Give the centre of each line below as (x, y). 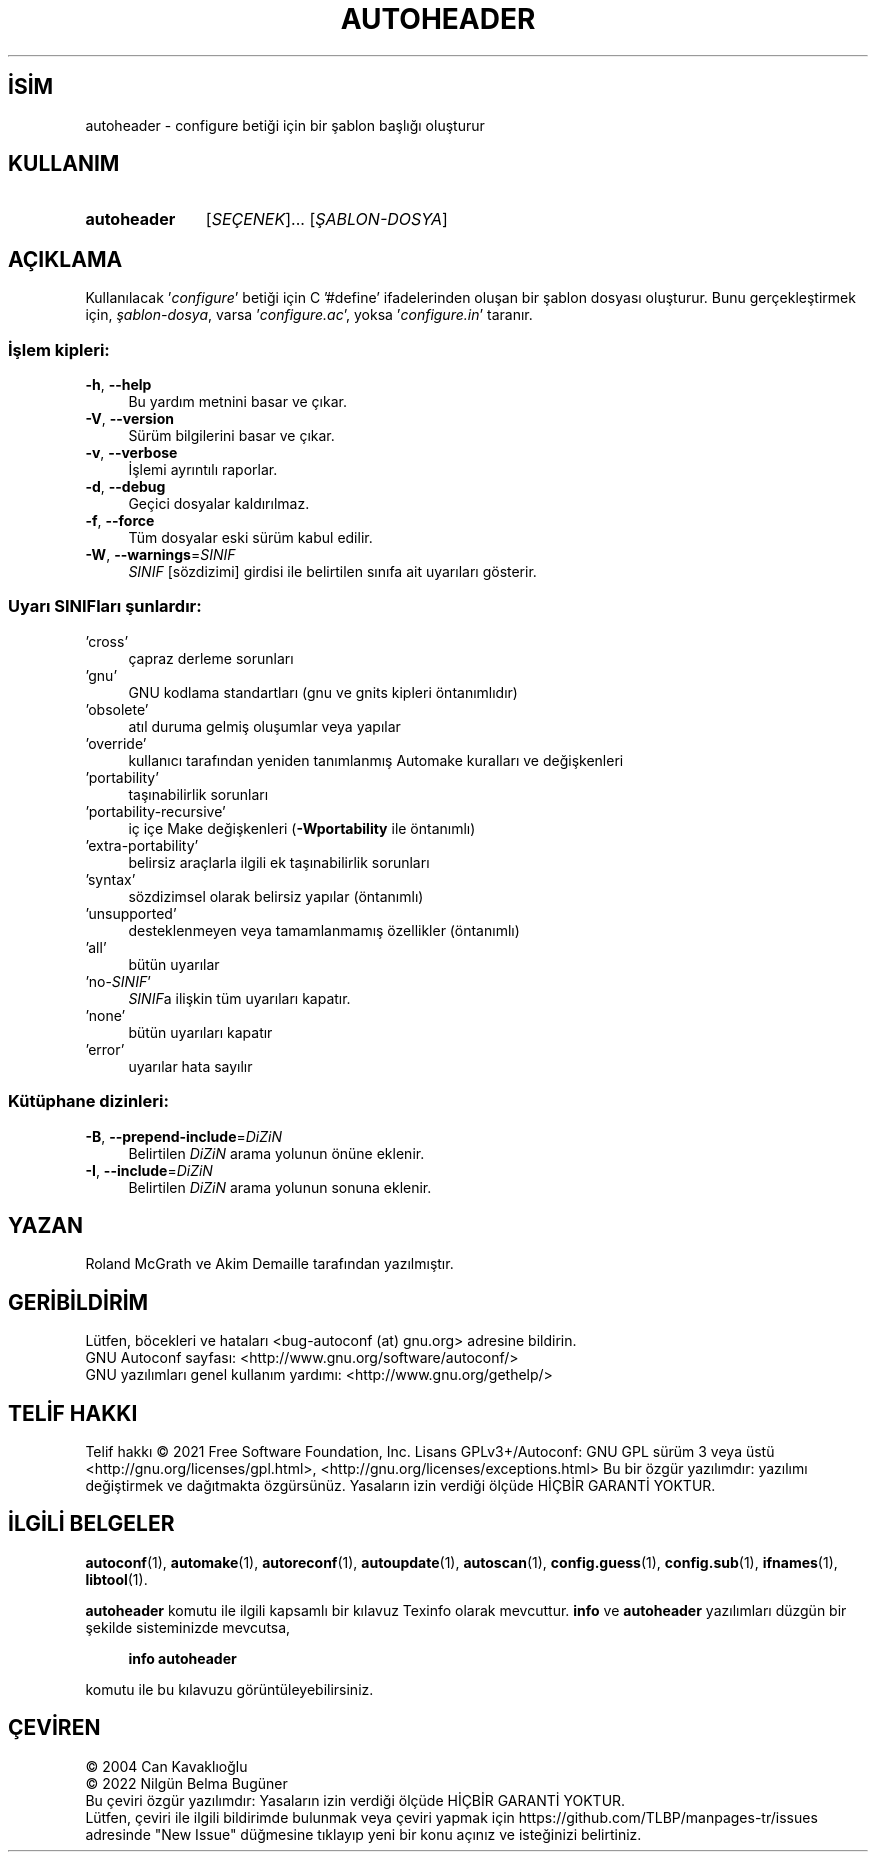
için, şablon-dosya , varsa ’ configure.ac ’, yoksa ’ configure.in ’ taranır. (309, 315)
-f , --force (120, 521)
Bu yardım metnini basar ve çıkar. (237, 402)
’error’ (105, 1049)
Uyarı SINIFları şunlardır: (105, 606)
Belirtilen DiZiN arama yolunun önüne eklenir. (276, 1153)
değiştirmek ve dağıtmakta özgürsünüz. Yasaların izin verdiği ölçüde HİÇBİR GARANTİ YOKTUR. (400, 1486)
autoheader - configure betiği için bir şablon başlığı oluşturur (285, 125)
